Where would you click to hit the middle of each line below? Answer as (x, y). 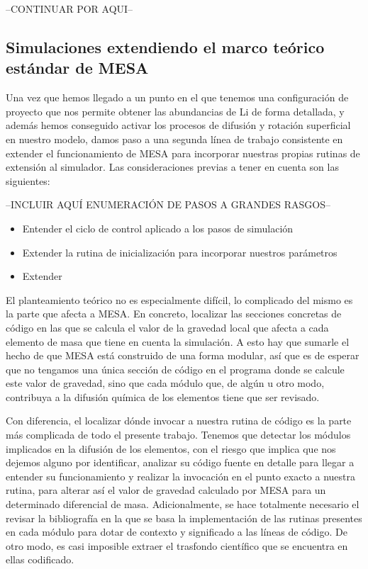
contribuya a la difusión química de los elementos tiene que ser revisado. (163, 396)
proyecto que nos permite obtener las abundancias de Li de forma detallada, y (175, 111)
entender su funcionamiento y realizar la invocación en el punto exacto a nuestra (181, 476)
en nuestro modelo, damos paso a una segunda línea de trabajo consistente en (174, 139)
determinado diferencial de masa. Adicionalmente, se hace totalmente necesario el (183, 504)
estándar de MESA (77, 68)
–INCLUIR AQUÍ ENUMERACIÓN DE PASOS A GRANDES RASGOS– (168, 204)
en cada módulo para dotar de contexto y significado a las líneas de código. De (177, 532)
